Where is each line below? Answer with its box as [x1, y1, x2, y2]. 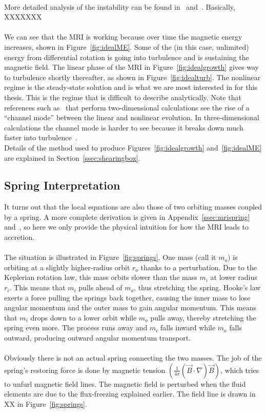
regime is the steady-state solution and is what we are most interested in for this [4, 82, 257, 92]
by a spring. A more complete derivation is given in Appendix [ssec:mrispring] [4, 211, 250, 222]
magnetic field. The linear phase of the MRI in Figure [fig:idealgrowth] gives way [4, 62, 259, 72]
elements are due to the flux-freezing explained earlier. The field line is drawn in [4, 388, 256, 399]
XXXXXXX [4, 11, 42, 22]
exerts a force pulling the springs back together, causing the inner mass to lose [4, 292, 251, 303]
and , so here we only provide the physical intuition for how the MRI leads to [4, 221, 249, 232]
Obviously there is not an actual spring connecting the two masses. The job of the [4, 352, 262, 363]
